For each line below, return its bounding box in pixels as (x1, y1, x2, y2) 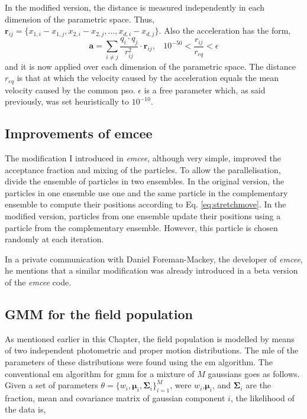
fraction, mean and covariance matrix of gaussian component (5, 391, 225, 404)
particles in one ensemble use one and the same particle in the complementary (5, 186, 288, 199)
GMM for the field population (5, 304, 193, 323)
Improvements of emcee (5, 124, 153, 142)
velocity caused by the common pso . (5, 83, 135, 96)
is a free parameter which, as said (144, 83, 266, 96)
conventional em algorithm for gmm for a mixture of (5, 367, 195, 379)
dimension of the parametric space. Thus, (5, 12, 155, 25)
